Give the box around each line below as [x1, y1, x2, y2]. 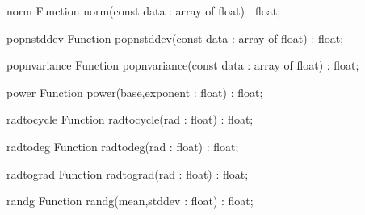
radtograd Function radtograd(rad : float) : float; [6, 165, 249, 182]
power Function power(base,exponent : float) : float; [6, 83, 263, 100]
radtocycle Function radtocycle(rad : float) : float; [6, 111, 254, 128]
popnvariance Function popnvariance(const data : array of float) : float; [6, 57, 359, 74]
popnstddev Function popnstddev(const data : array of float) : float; [6, 29, 344, 46]
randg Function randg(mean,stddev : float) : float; [6, 192, 254, 209]
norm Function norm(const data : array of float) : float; [6, 2, 281, 19]
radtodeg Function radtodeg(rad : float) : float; [6, 137, 239, 154]
